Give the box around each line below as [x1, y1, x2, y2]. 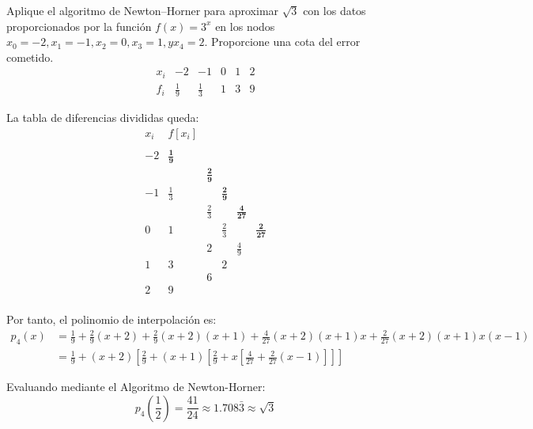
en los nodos [215, 17, 275, 34]
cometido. [6, 48, 54, 65]
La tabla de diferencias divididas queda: [6, 109, 199, 126]
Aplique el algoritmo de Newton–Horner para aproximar [6, 2, 279, 18]
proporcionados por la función [6, 17, 152, 34]
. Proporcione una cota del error [204, 33, 361, 50]
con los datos [303, 2, 366, 18]
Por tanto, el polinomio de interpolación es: [6, 311, 217, 328]
